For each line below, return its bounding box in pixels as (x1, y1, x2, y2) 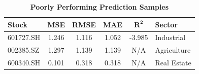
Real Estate (155, 57, 191, 68)
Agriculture (155, 45, 191, 55)
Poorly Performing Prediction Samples (30, 2, 169, 12)
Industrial (155, 32, 186, 43)
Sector (155, 19, 178, 29)
